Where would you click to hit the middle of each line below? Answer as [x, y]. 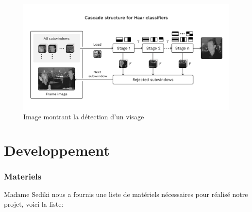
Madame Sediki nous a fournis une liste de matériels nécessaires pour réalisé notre [126, 194]
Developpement [57, 150]
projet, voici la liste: [34, 204]
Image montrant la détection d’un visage [84, 116]
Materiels [23, 176]
